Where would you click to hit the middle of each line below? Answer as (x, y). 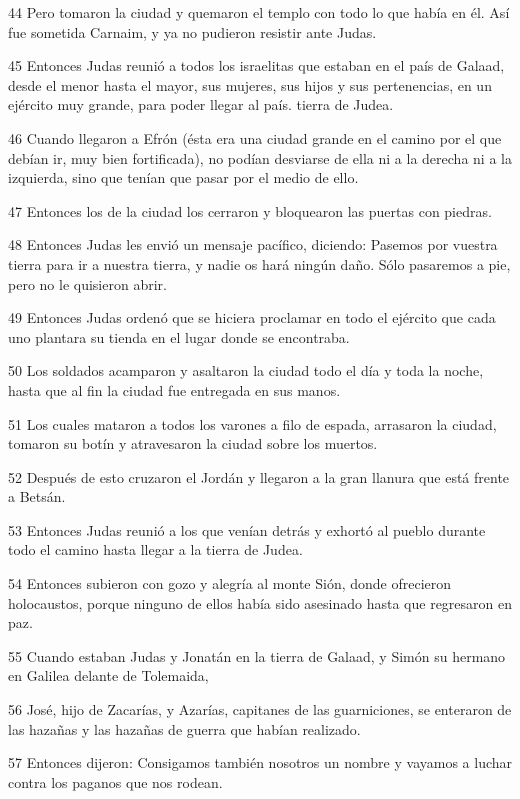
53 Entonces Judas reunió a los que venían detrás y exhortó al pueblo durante (247, 529)
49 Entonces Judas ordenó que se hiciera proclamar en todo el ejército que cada (252, 317)
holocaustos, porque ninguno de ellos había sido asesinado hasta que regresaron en (260, 602)
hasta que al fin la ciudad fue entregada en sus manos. (174, 389)
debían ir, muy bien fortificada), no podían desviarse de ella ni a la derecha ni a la (260, 157)
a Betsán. (37, 496)
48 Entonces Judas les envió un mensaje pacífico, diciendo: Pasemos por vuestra (253, 244)
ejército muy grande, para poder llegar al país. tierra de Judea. (201, 104)
